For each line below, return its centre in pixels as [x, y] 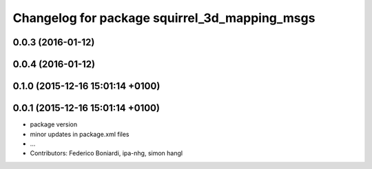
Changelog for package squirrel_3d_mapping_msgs [164, 18]
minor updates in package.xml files [80, 134]
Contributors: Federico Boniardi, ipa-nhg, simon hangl [106, 153]
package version [54, 124]
